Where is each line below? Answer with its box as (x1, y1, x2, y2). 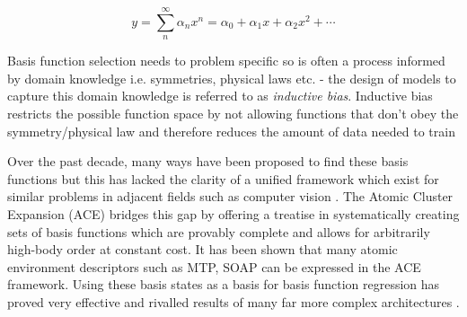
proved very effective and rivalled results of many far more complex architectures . (7, 292, 460, 311)
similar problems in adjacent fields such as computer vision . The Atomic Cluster (7, 187, 454, 206)
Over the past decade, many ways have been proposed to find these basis (7, 152, 409, 171)
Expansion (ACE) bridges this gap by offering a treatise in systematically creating (7, 204, 460, 223)
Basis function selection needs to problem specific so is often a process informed (7, 51, 445, 70)
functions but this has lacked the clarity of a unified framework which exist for (7, 169, 439, 188)
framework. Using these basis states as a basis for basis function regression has (7, 275, 440, 294)
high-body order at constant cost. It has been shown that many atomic (7, 240, 398, 259)
